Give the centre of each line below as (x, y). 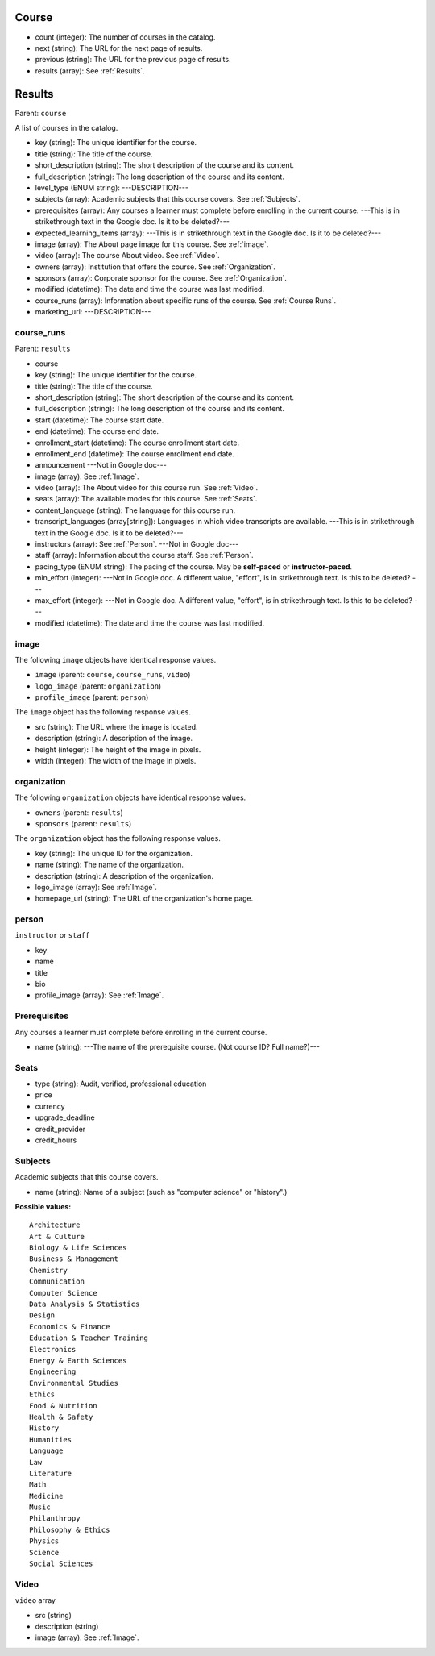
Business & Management (74, 1259)
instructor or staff (52, 935)
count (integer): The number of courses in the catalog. (125, 37)
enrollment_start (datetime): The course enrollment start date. (137, 443)
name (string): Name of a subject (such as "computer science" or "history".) (161, 1192)
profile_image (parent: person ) (92, 697)
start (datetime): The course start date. (99, 420)
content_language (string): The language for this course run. (135, 510)
